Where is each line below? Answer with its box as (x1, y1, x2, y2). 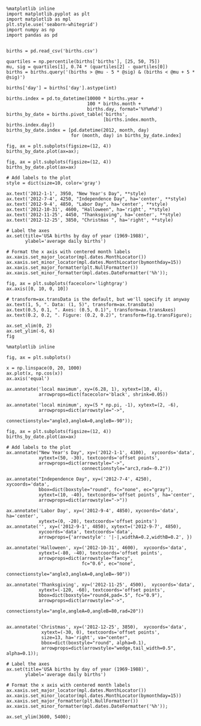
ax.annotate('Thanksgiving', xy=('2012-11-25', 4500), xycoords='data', (6, 582, 196, 588)
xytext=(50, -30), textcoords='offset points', (38, 455, 161, 461)
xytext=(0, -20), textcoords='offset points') (38, 518, 158, 524)
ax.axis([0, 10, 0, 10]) (6, 286, 69, 292)
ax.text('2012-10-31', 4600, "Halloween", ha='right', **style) (6, 207, 171, 213)
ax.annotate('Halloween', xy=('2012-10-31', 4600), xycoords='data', (6, 545, 187, 551)
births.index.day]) (6, 122, 55, 128)
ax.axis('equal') (6, 376, 50, 382)
